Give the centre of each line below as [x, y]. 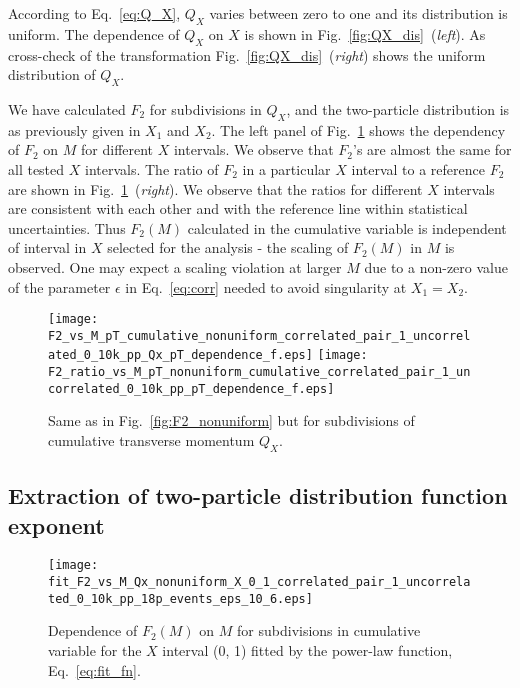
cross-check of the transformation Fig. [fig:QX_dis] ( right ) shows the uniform [247, 54]
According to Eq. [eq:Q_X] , [94, 13]
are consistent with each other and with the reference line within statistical [238, 208]
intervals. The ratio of [151, 168]
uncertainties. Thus [67, 227]
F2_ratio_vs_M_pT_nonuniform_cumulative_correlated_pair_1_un [259, 372]
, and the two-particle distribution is [398, 108]
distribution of [52, 74]
